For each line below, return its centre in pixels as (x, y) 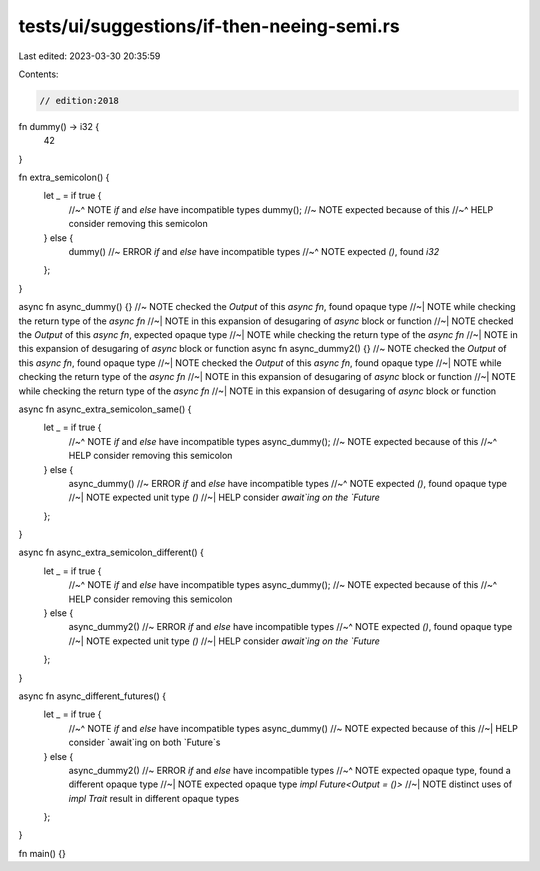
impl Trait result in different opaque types (154, 798)
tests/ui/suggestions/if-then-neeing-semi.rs (209, 26)
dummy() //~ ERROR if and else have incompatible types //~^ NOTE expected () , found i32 (254, 252)
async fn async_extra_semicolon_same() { (105, 409)
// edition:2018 (79, 100)
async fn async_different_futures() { (92, 696)
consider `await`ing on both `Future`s (144, 742)
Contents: (38, 74)
